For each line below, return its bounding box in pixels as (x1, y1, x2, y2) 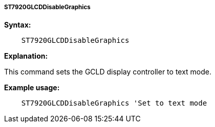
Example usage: (4, 83, 60, 92)
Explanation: (4, 52, 48, 61)
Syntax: (4, 20, 31, 30)
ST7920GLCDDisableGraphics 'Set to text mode (21, 99, 207, 108)
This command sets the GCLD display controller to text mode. (4, 67, 212, 77)
